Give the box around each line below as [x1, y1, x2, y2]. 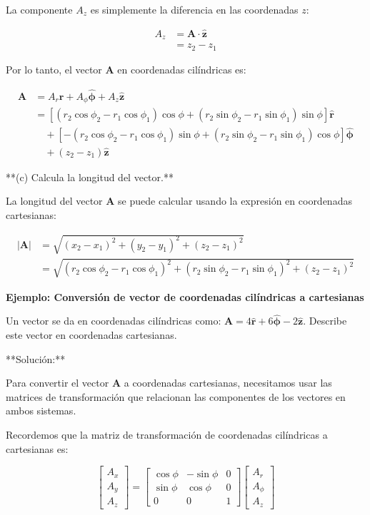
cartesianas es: [6, 441, 69, 456]
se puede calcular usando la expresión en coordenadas [118, 193, 352, 208]
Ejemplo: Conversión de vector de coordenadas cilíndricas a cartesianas [6, 289, 364, 304]
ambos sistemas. [6, 403, 76, 418]
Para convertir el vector [6, 375, 109, 390]
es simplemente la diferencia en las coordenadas [90, 2, 299, 16]
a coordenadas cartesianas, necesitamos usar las [124, 375, 332, 390]
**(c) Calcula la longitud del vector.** [6, 169, 174, 184]
